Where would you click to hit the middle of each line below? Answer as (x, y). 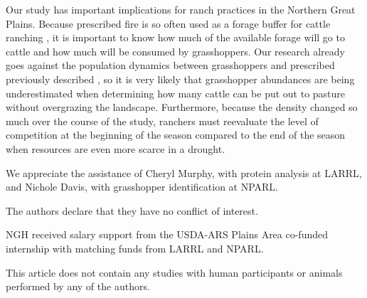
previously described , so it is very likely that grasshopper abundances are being (180, 79)
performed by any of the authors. (78, 286)
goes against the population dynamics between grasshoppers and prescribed (170, 65)
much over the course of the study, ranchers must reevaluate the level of (162, 121)
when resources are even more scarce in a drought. (116, 148)
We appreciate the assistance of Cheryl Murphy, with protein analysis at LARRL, (184, 172)
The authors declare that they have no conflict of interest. (132, 210)
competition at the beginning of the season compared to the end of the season (176, 135)
